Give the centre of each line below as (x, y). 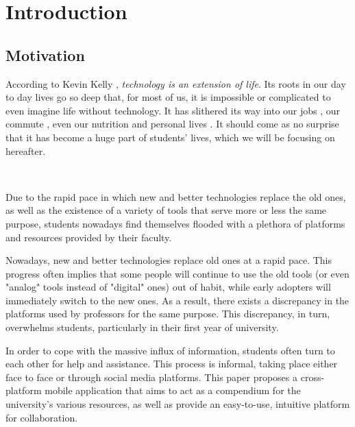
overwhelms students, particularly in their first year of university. (142, 327)
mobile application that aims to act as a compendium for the (173, 390)
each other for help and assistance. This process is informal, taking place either (172, 364)
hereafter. (26, 150)
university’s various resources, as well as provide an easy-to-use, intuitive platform (178, 404)
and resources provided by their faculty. (89, 237)
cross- (313, 377)
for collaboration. (42, 417)
